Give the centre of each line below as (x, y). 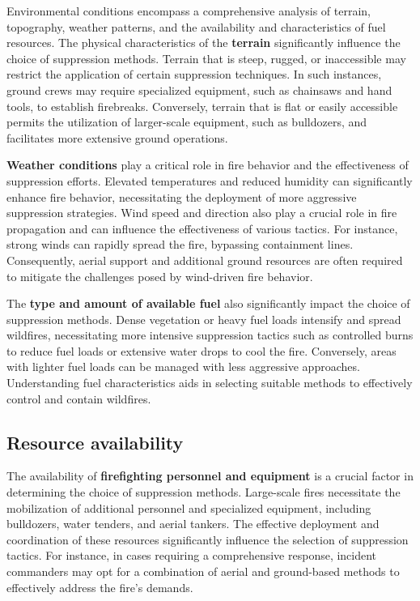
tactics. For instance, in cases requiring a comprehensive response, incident (192, 555)
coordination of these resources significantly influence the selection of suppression (208, 539)
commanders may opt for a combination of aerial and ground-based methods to (203, 571)
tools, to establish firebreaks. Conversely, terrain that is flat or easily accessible (202, 106)
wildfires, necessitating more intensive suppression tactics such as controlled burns (210, 335)
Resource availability (95, 442)
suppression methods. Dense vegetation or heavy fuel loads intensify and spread (204, 319)
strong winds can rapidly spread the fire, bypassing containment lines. (180, 244)
